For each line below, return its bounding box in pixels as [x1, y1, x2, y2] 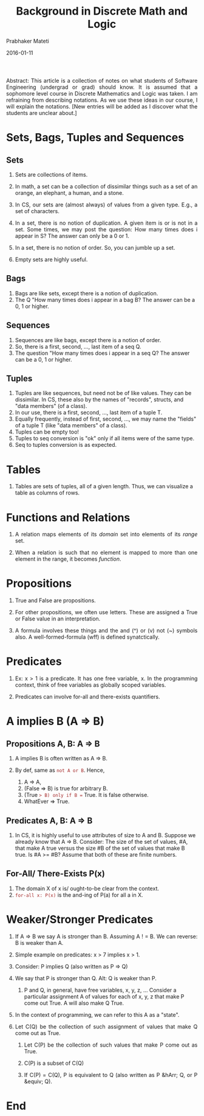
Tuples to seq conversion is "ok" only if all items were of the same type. [15, 435, 195, 442]
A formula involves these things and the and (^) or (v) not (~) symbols [15, 627, 198, 634]
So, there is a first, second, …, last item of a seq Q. [15, 343, 141, 350]
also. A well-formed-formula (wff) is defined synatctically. [15, 633, 160, 640]
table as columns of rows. [15, 489, 80, 497]
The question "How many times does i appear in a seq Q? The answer [15, 349, 190, 357]
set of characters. [15, 207, 59, 214]
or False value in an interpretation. [15, 615, 101, 622]
